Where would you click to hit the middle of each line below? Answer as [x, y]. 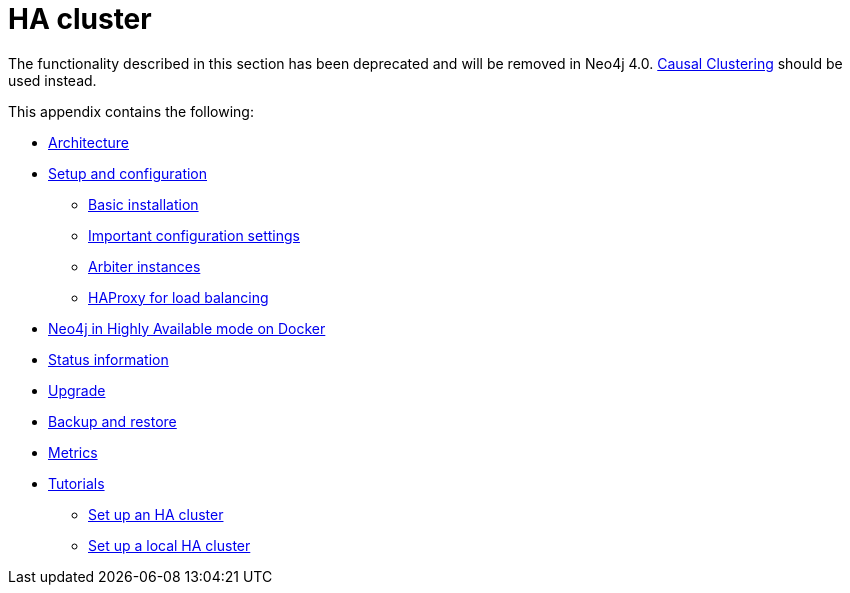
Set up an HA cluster [156, 514]
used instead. [52, 80]
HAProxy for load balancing [178, 297]
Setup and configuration [128, 173]
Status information [108, 359]
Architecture [89, 142]
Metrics [73, 452]
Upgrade [77, 390]
